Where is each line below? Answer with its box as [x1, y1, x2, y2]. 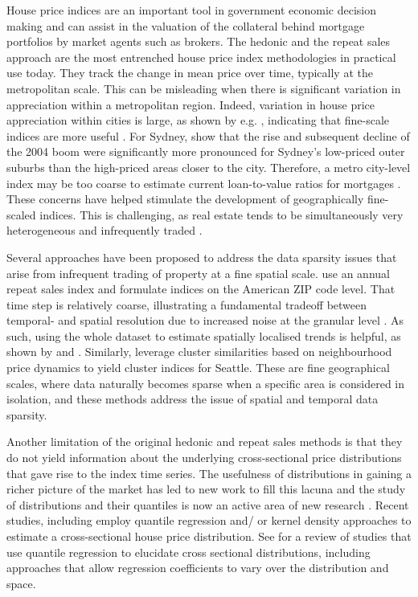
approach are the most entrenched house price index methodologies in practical [6, 48, 396, 65]
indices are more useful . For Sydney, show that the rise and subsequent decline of [6, 127, 410, 144]
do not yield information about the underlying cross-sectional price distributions [6, 449, 402, 466]
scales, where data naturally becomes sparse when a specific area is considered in [6, 374, 405, 391]
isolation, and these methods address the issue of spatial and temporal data [6, 391, 379, 407]
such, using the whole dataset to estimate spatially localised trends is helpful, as [6, 327, 401, 344]
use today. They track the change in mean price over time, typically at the [6, 64, 373, 81]
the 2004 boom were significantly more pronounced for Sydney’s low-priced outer [6, 143, 405, 160]
